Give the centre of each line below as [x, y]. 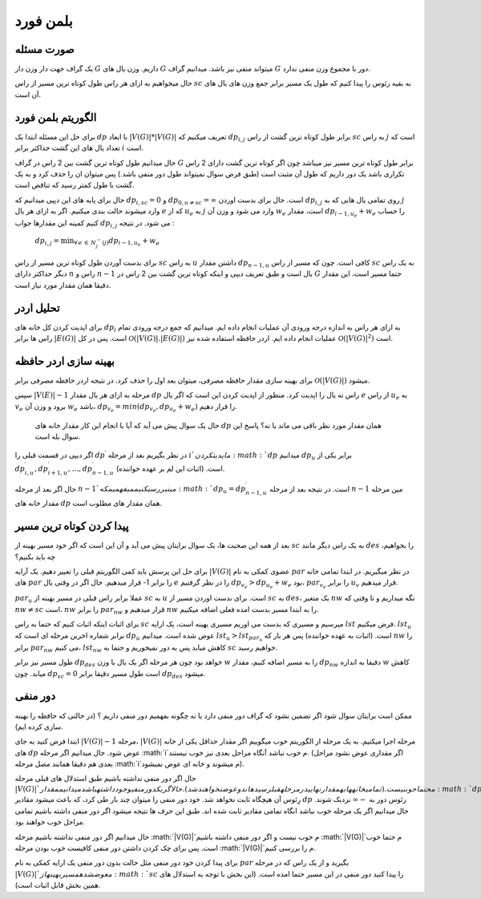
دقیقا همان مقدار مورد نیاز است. [63, 285]
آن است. [28, 94]
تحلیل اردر [37, 308]
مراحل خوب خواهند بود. [50, 822]
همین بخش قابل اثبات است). [58, 885]
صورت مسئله [45, 49]
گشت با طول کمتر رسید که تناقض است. [75, 185]
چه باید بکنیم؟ [35, 557]
